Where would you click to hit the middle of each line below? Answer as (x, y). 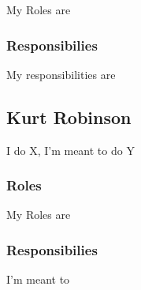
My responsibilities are (61, 74)
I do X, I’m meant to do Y (70, 150)
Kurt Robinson (69, 117)
